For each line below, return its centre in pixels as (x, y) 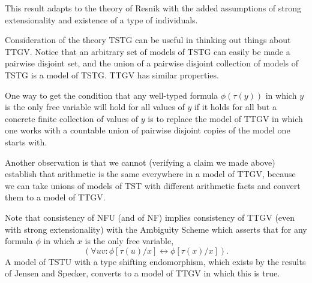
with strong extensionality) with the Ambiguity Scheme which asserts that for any (156, 229)
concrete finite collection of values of (72, 118)
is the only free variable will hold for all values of (95, 107)
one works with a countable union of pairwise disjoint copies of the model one (148, 130)
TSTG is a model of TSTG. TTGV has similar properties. (112, 74)
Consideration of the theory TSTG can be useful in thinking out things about (148, 40)
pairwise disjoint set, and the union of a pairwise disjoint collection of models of (152, 63)
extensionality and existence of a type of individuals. (101, 19)
